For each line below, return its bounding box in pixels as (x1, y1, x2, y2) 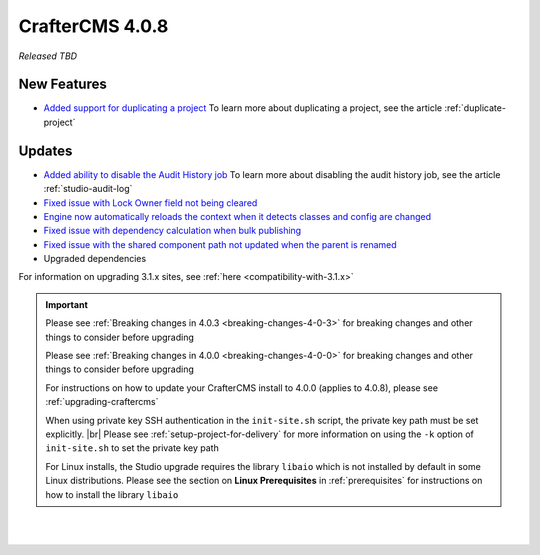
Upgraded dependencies (43, 253, 147, 265)
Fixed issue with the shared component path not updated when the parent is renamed (43, 238, 397, 250)
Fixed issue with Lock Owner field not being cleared (43, 196, 258, 209)
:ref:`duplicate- (444, 102, 507, 114)
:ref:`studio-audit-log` (43, 183, 133, 195)
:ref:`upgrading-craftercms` (45, 396, 159, 408)
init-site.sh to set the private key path (45, 442, 219, 454)
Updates (18, 142, 73, 159)
